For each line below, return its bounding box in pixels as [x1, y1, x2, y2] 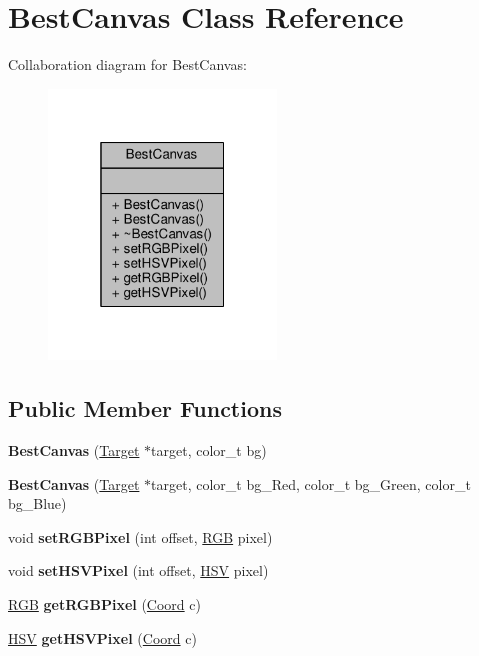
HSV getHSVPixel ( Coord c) [8, 627, 197, 648]
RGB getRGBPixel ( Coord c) [8, 593, 201, 614]
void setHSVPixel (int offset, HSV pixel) [8, 560, 269, 581]
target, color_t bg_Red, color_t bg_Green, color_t [151, 473, 471, 494]
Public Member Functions [8, 393, 282, 424]
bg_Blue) [8, 493, 67, 514]
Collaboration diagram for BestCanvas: [8, 54, 247, 75]
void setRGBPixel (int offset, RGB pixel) [8, 526, 273, 547]
